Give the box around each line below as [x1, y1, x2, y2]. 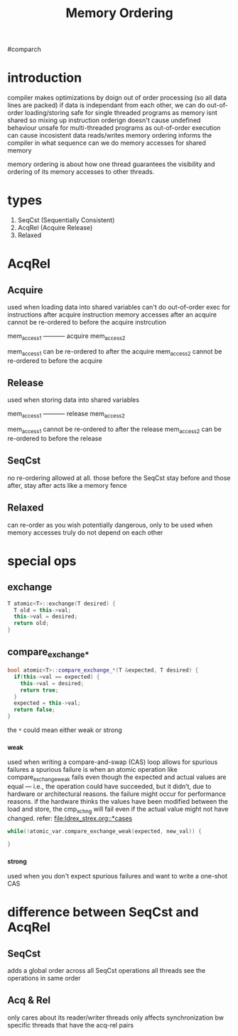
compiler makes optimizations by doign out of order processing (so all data [7, 94, 227, 102]
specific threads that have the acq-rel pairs [7, 1020, 134, 1029]
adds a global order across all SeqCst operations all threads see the [7, 966, 206, 974]
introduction [7, 70, 82, 86]
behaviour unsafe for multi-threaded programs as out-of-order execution [7, 124, 221, 132]
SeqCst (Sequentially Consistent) [17, 216, 115, 224]
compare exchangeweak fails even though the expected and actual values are [7, 773, 227, 783]
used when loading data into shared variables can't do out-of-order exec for [7, 303, 231, 312]
